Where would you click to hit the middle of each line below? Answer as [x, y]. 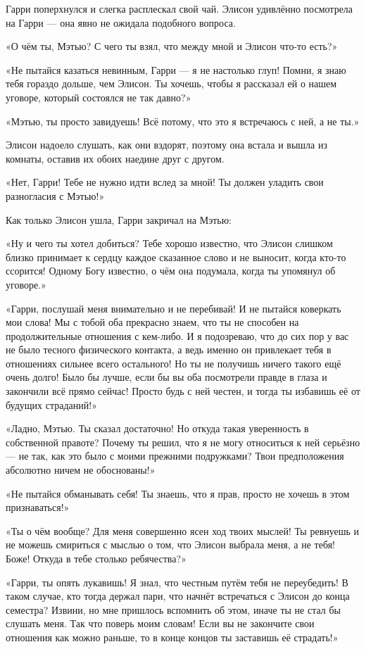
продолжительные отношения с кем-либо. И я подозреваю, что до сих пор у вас [177, 335]
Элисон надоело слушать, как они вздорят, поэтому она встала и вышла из [166, 145]
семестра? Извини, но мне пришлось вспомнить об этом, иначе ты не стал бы [173, 609]
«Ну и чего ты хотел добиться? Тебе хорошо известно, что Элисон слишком [169, 243]
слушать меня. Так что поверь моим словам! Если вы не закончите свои [160, 623]
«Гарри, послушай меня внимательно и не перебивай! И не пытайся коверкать [173, 308]
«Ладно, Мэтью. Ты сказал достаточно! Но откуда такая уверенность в [157, 428]
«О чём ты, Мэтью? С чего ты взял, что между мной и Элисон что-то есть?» [172, 46]
